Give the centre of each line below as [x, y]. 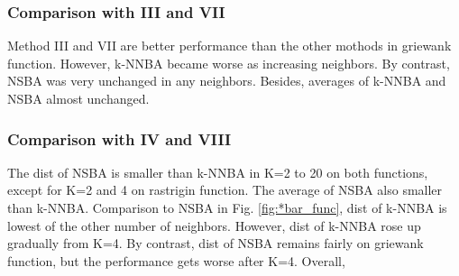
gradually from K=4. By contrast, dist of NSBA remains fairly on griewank [216, 243]
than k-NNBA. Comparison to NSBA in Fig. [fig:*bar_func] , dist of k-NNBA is [227, 207]
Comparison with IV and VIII [119, 138]
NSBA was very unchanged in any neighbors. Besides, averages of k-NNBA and [227, 81]
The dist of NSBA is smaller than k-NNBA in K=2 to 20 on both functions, [218, 172]
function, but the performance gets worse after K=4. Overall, [176, 260]
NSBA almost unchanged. [78, 98]
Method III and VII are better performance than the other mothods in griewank [229, 46]
